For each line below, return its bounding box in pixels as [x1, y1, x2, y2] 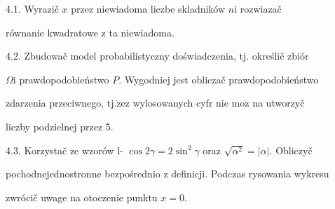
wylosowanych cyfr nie [132, 95, 228, 110]
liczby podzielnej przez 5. [6, 119, 114, 133]
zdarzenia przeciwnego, [6, 95, 104, 110]
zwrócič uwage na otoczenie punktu [6, 189, 158, 204]
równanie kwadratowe [6, 25, 98, 39]
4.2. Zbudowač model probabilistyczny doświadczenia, [6, 48, 236, 63]
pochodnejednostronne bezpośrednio [6, 166, 160, 181]
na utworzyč [252, 95, 305, 110]
